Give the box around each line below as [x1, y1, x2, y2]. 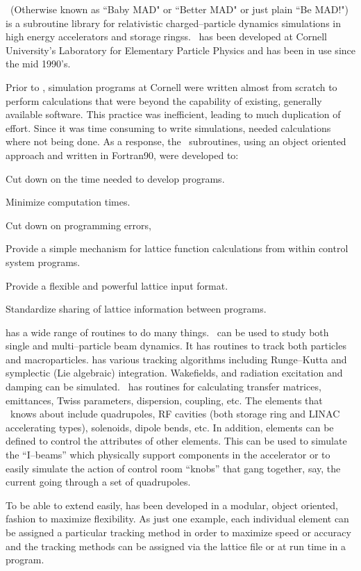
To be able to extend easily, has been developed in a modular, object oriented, [6, 497, 338, 512]
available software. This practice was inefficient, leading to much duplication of [6, 107, 341, 122]
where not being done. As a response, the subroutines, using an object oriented [6, 134, 346, 149]
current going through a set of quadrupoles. [6, 474, 191, 489]
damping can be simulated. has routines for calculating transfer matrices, [6, 379, 321, 394]
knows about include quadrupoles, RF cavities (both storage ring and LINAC [10, 406, 340, 421]
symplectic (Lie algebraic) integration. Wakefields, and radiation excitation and [6, 365, 343, 380]
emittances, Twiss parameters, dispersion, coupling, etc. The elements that [6, 392, 323, 407]
